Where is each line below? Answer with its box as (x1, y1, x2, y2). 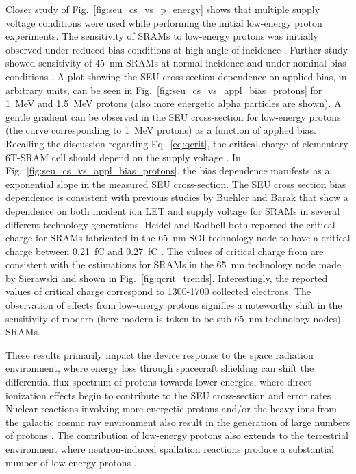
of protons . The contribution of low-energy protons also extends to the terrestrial (5, 428, 348, 442)
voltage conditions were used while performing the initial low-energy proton (5, 15, 322, 29)
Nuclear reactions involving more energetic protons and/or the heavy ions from (5, 401, 337, 416)
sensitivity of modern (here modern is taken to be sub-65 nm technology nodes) (5, 311, 341, 325)
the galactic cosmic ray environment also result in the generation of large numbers (5, 414, 351, 429)
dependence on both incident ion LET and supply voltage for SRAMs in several (5, 203, 340, 217)
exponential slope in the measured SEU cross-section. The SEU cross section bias (5, 176, 346, 191)
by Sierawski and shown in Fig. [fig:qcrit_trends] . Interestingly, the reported (5, 270, 328, 285)
